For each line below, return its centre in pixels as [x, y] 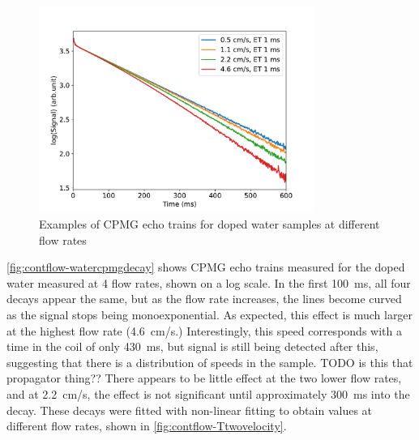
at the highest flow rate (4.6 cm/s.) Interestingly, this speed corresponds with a [204, 330]
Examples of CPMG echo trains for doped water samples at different [209, 223]
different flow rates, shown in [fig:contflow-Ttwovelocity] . [147, 426]
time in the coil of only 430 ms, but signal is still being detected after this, [192, 346]
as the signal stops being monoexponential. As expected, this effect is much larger [210, 314]
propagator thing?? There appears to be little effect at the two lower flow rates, [204, 378]
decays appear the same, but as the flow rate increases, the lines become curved [204, 299]
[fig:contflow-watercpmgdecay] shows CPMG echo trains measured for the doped [206, 267]
